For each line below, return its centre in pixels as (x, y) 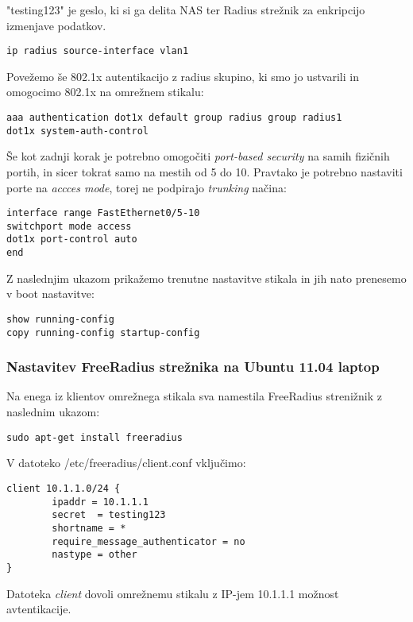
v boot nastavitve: (50, 294)
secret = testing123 (109, 515)
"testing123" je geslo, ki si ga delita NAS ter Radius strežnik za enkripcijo (186, 10)
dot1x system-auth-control (77, 131)
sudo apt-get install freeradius (95, 437)
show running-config (61, 319)
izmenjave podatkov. (56, 25)
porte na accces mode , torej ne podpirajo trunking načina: (147, 187)
